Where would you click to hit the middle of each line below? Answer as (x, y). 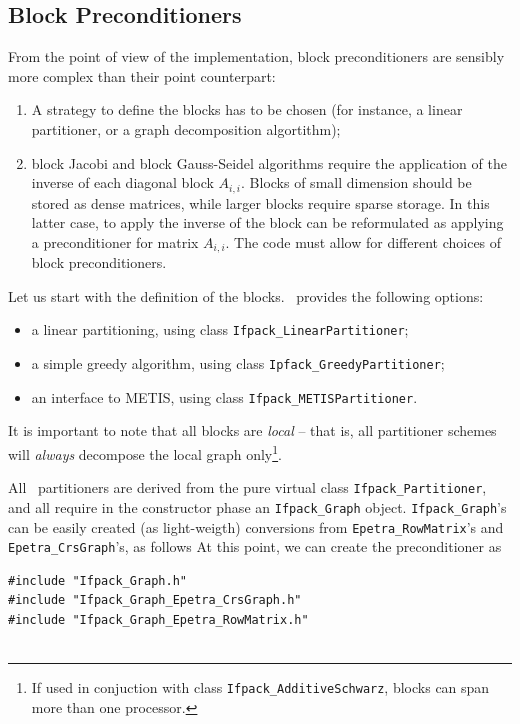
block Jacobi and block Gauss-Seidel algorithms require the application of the (269, 162)
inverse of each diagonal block (122, 182)
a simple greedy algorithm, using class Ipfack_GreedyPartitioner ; (238, 363)
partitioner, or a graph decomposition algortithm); (186, 128)
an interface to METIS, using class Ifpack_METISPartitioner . (224, 396)
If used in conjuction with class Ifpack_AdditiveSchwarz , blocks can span (260, 687)
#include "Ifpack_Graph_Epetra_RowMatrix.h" (158, 620)
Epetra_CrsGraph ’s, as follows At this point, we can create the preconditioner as (255, 546)
